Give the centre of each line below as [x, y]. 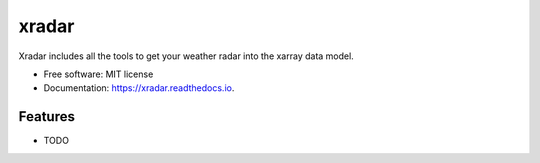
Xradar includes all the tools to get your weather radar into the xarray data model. [186, 56]
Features [46, 116]
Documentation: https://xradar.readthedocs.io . [139, 88]
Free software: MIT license [98, 74]
